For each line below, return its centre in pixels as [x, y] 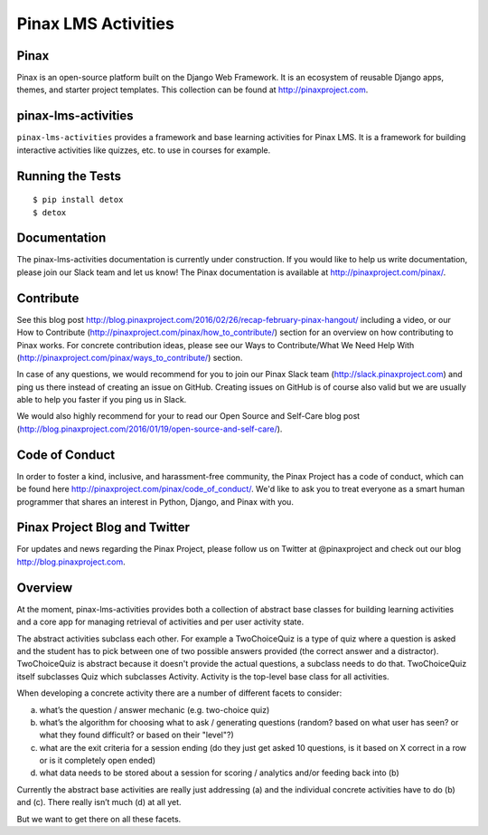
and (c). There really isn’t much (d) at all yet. [99, 802]
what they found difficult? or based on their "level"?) [136, 735]
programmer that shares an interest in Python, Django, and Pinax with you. [155, 501]
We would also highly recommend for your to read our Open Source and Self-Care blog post [188, 416]
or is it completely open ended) [98, 761]
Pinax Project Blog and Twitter [103, 528]
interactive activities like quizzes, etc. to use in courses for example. [144, 150]
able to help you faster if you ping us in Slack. [102, 400]
